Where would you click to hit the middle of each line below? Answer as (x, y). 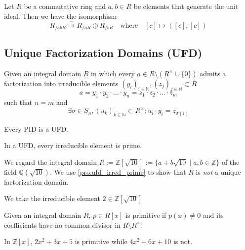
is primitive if (146, 215)
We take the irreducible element (52, 198)
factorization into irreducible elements (61, 83)
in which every (113, 73)
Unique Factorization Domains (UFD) (103, 52)
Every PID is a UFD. (36, 128)
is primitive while (101, 241)
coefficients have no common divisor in (62, 225)
